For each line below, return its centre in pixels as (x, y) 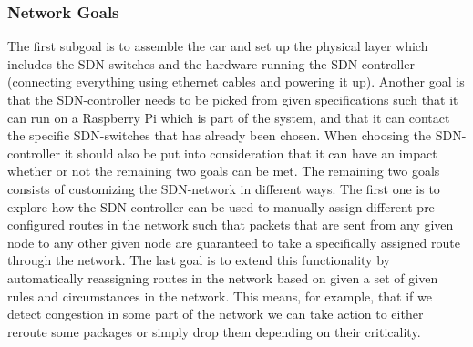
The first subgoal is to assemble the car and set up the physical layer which (218, 46)
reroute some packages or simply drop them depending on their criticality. (214, 331)
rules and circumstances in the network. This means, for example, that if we (220, 296)
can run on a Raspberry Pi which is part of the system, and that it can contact (229, 117)
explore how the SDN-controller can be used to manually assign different (210, 206)
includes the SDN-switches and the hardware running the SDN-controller (211, 63)
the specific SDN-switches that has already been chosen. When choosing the (219, 135)
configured (36, 225)
